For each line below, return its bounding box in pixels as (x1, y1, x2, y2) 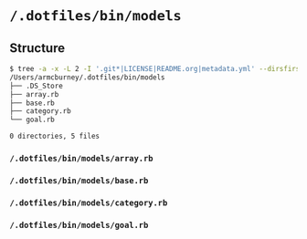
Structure (9, 40, 66, 56)
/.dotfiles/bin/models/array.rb (9, 153, 153, 163)
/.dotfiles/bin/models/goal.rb (9, 220, 149, 230)
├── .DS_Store (9, 81, 64, 90)
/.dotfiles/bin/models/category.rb (9, 197, 168, 208)
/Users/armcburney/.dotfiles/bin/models (9, 72, 166, 82)
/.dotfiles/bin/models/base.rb (9, 175, 149, 185)
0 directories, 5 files (9, 131, 101, 141)
